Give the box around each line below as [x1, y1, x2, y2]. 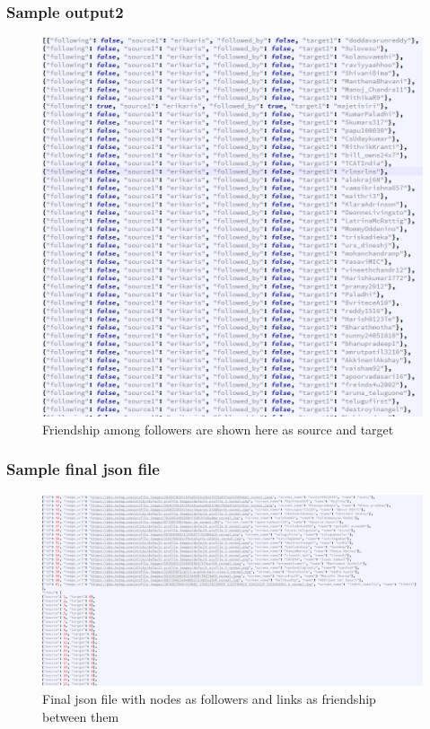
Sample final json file [6, 458, 160, 480]
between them [42, 707, 119, 725]
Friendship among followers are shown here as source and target [42, 419, 394, 438]
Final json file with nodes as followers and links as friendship [42, 689, 376, 707]
